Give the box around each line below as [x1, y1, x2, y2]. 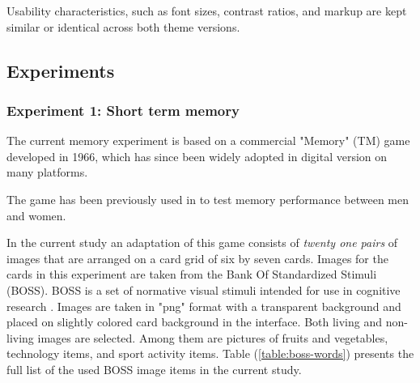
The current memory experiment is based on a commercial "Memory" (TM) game [6, 132, 410, 149]
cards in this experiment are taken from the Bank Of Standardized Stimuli [6, 266, 377, 283]
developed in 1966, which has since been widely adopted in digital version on [6, 147, 388, 164]
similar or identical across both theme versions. [6, 18, 240, 35]
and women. [6, 206, 66, 223]
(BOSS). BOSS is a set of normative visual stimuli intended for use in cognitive [6, 281, 401, 298]
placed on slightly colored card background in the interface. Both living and [6, 313, 383, 330]
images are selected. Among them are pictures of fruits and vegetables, [37, 329, 388, 346]
